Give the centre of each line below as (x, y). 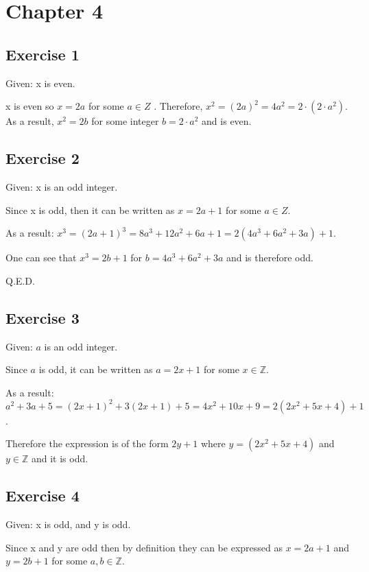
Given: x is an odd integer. (62, 186)
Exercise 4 (43, 496)
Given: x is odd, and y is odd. (68, 524)
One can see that (41, 258)
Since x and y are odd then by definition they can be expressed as (144, 547)
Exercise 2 (43, 158)
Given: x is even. (40, 83)
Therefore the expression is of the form (87, 443)
